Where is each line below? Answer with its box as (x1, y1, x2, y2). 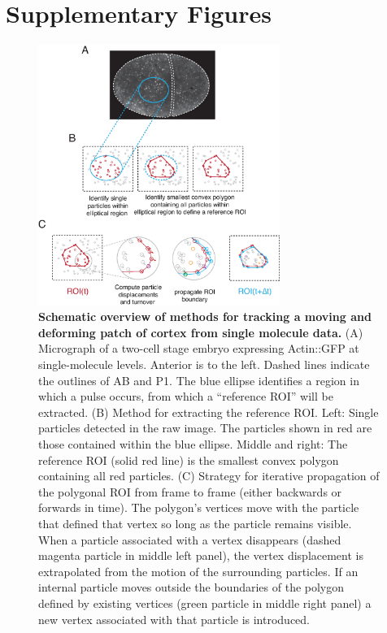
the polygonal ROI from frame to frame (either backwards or (38, 483, 342, 500)
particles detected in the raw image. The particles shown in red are (38, 419, 372, 436)
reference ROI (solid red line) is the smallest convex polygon (38, 451, 339, 468)
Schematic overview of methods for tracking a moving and (38, 308, 372, 325)
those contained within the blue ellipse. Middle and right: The (38, 436, 348, 453)
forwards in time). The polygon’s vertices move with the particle (38, 499, 359, 516)
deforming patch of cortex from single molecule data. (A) (38, 323, 363, 340)
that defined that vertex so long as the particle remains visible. (38, 515, 352, 532)
